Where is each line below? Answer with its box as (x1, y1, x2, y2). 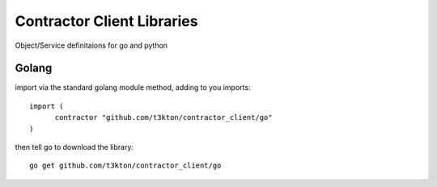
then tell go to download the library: (15, 142, 134, 152)
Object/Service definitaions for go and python (15, 40, 168, 50)
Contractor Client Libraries (15, 12, 198, 30)
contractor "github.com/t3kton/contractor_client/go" (54, 113, 273, 122)
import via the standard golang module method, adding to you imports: (15, 83, 251, 92)
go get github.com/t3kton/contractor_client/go (29, 161, 222, 170)
